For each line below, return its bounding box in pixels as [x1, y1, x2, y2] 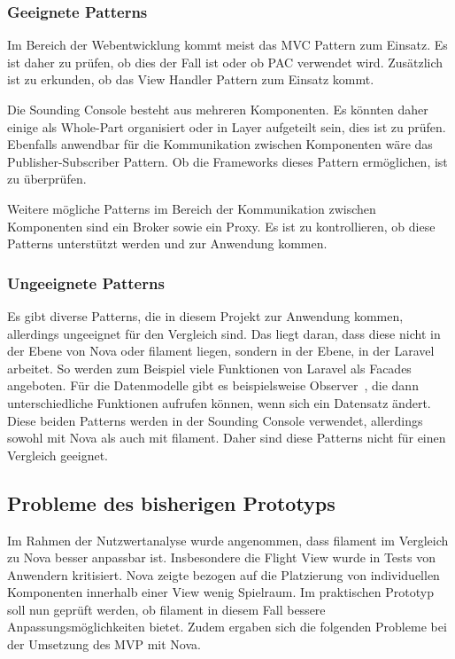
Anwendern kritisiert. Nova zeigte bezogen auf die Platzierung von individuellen [7, 565, 440, 584]
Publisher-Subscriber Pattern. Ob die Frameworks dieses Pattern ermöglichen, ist [7, 152, 448, 170]
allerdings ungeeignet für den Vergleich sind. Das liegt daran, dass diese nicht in [7, 324, 441, 342]
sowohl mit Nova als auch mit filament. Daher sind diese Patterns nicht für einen [7, 428, 446, 447]
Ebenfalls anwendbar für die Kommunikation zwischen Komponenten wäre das [7, 135, 433, 153]
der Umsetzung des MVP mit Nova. [7, 635, 201, 654]
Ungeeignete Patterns [7, 271, 165, 294]
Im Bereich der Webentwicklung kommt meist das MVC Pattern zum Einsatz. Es [7, 35, 448, 54]
